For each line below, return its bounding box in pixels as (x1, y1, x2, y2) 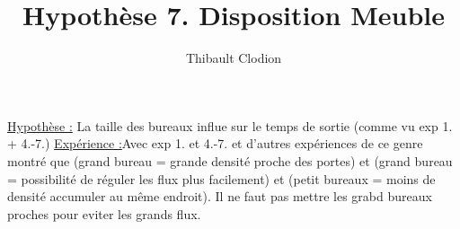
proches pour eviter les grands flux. (7, 204, 201, 223)
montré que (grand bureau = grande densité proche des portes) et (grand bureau (7, 151, 453, 170)
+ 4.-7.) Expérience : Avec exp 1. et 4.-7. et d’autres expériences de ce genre (7, 134, 423, 153)
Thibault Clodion (185, 48, 282, 67)
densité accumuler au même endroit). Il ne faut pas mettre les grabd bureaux (7, 187, 432, 206)
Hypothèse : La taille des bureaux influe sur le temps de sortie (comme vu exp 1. (7, 116, 453, 135)
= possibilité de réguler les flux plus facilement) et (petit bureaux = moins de (7, 169, 436, 188)
